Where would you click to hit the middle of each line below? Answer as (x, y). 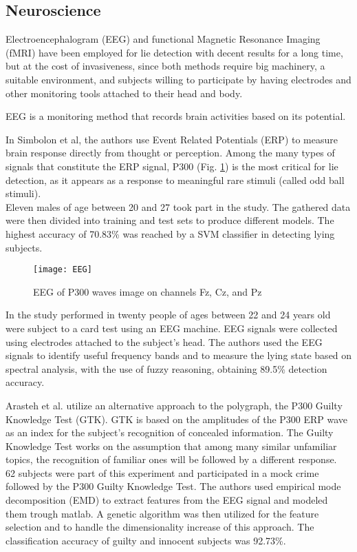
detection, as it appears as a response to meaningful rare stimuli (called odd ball (175, 180)
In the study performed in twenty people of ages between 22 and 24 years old (168, 315)
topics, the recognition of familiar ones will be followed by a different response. (171, 459)
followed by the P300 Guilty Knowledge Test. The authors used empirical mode (173, 486)
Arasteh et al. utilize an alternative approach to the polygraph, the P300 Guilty (174, 405)
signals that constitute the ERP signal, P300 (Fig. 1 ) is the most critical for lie (172, 166)
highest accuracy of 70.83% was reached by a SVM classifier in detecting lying (170, 233)
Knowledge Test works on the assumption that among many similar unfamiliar (171, 446)
